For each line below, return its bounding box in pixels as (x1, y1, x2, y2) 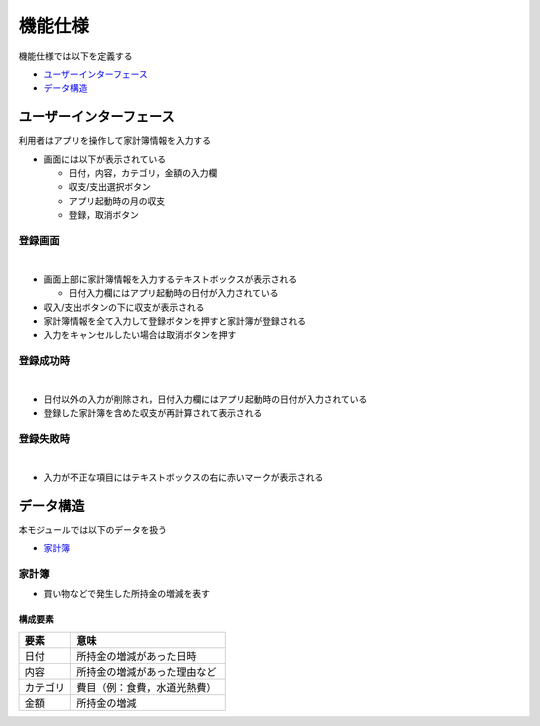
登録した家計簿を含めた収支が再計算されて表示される (43, 407, 263, 419)
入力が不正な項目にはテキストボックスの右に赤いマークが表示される (43, 471, 324, 483)
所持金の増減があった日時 (76, 649, 197, 663)
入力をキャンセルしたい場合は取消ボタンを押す (43, 329, 237, 341)
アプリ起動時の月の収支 (68, 195, 165, 207)
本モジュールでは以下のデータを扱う (18, 523, 168, 535)
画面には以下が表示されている (43, 153, 167, 165)
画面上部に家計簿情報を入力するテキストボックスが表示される (43, 273, 298, 285)
